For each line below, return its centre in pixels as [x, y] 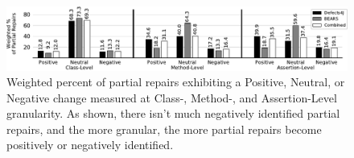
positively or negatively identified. [90, 145]
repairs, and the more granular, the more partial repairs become [164, 129]
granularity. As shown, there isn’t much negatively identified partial [173, 113]
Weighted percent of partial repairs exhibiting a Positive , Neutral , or [176, 82]
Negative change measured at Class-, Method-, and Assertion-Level [172, 97]
